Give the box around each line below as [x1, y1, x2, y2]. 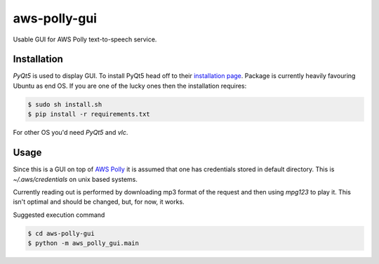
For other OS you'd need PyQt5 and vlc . [13, 128, 128, 137]
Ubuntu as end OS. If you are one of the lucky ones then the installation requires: [13, 81, 247, 90]
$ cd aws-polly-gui [27, 229, 95, 237]
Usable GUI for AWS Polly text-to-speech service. [13, 35, 157, 44]
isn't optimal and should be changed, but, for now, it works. [13, 197, 185, 206]
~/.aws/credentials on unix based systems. [13, 175, 138, 183]
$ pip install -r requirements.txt [27, 110, 150, 119]
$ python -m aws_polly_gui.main [27, 239, 140, 247]
